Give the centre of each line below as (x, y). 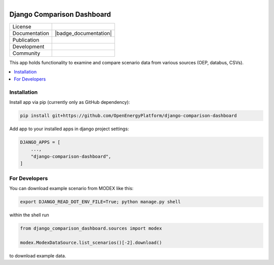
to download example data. (38, 255)
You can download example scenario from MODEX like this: (72, 188)
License (22, 27)
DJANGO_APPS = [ (40, 142)
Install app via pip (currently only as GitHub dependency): (70, 102)
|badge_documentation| (83, 33)
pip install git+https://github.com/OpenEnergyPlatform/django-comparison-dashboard (128, 116)
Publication (26, 40)
